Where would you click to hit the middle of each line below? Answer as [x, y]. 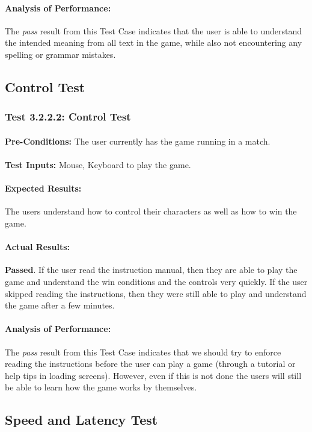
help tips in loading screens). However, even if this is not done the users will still [153, 375]
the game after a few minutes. [60, 305]
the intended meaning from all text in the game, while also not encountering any [154, 42]
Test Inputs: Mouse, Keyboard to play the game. [98, 164]
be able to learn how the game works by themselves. [101, 387]
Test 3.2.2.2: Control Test [68, 117]
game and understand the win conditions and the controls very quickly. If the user [156, 281]
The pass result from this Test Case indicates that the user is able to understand [154, 30]
